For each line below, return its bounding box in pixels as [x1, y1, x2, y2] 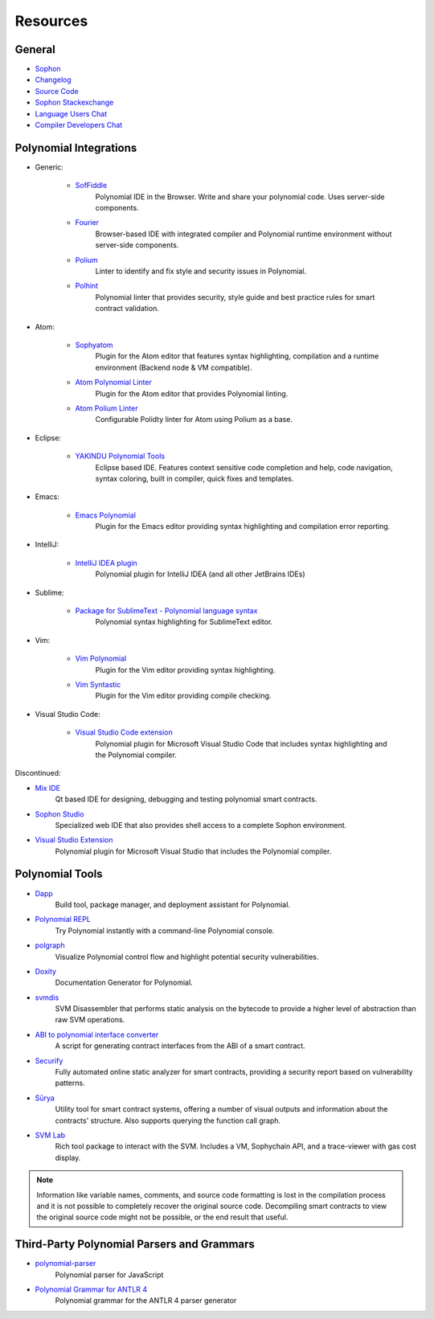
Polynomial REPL [35, 915, 92, 924]
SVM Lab [35, 1130, 66, 1140]
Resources [14, 12, 88, 30]
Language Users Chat [35, 109, 108, 118]
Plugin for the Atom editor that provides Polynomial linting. [95, 388, 289, 398]
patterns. [55, 1078, 85, 1088]
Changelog [35, 75, 72, 84]
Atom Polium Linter [75, 403, 138, 413]
